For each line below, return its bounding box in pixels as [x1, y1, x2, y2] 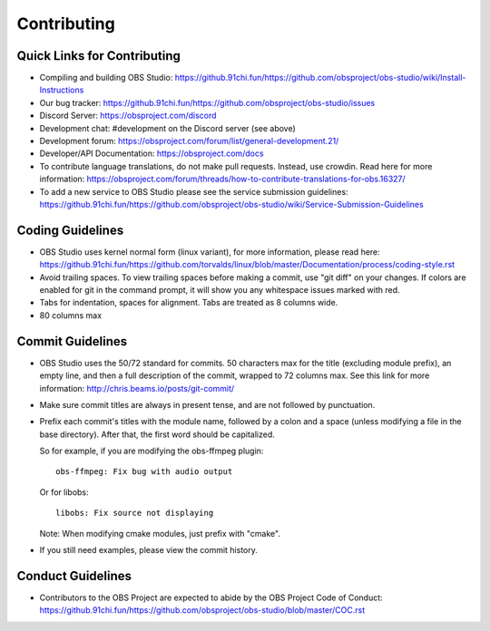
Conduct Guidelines [16, 568, 132, 584]
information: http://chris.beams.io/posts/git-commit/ [39, 383, 235, 393]
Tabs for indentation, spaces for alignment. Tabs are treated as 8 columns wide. [39, 297, 338, 308]
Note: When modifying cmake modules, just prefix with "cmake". [39, 528, 281, 539]
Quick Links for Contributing [16, 48, 181, 63]
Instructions [39, 84, 84, 95]
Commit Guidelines [16, 334, 128, 349]
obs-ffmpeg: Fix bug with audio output [55, 467, 233, 477]
